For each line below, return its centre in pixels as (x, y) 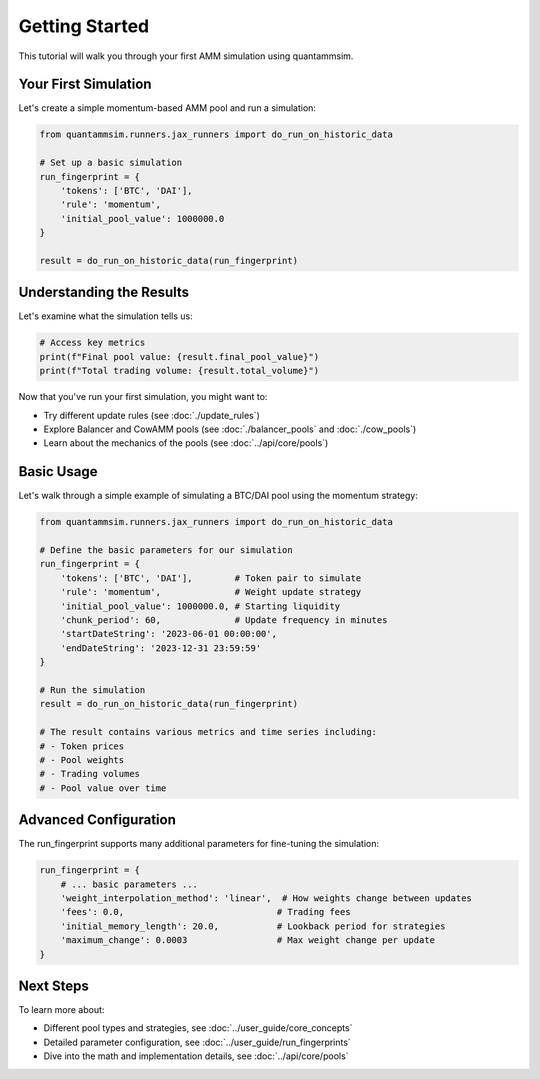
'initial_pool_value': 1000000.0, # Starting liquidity (200, 606)
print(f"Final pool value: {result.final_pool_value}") (179, 356)
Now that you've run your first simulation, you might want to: (143, 397)
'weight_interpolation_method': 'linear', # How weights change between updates (266, 898)
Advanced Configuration (97, 820)
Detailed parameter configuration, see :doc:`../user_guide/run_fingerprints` (197, 1042)
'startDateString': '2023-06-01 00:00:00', (168, 634)
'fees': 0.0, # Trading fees (205, 912)
